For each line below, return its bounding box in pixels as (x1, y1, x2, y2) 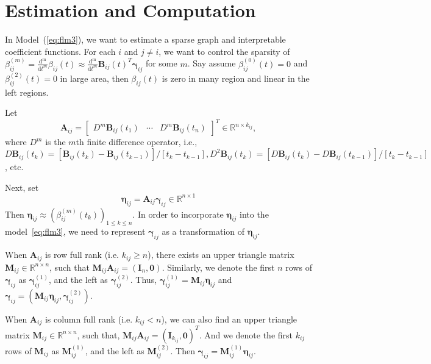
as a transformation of (162, 225, 245, 238)
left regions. (5, 85, 49, 98)
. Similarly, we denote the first (162, 260, 275, 273)
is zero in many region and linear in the (162, 71, 310, 84)
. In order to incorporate (132, 207, 224, 220)
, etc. (5, 160, 24, 173)
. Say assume (187, 57, 236, 70)
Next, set (5, 180, 39, 193)
